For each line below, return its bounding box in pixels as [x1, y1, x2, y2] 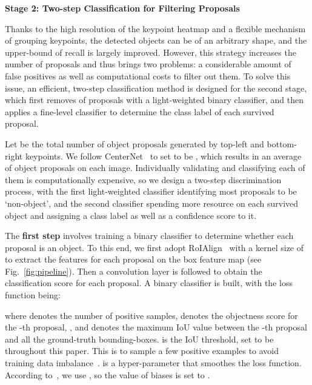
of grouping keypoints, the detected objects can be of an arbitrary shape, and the [5, 34, 307, 47]
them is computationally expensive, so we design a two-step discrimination [5, 173, 282, 186]
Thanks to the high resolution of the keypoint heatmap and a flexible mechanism [5, 22, 306, 35]
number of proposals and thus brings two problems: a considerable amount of [5, 58, 291, 70]
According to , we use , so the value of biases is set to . [5, 368, 210, 381]
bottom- [267, 137, 297, 150]
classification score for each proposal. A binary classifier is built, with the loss [5, 276, 293, 289]
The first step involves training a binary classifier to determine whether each [5, 229, 294, 242]
